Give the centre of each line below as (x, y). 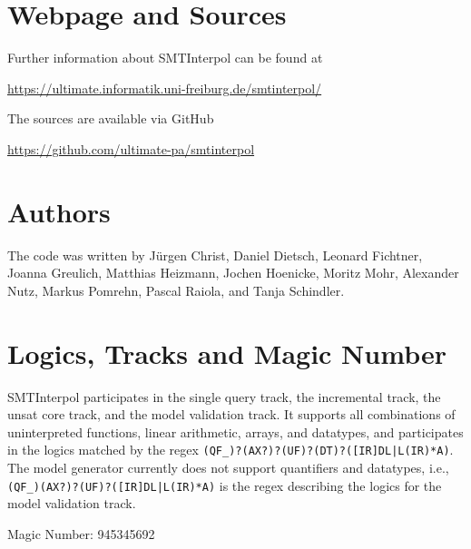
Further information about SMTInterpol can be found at (165, 58)
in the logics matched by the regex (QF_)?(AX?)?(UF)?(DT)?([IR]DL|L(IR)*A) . (231, 450)
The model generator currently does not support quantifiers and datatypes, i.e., (228, 467)
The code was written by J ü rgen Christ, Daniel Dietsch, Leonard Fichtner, (215, 255)
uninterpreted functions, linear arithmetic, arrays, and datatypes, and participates (235, 431)
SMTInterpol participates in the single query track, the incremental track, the (224, 396)
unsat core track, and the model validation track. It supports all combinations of (231, 414)
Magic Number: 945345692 (81, 533)
